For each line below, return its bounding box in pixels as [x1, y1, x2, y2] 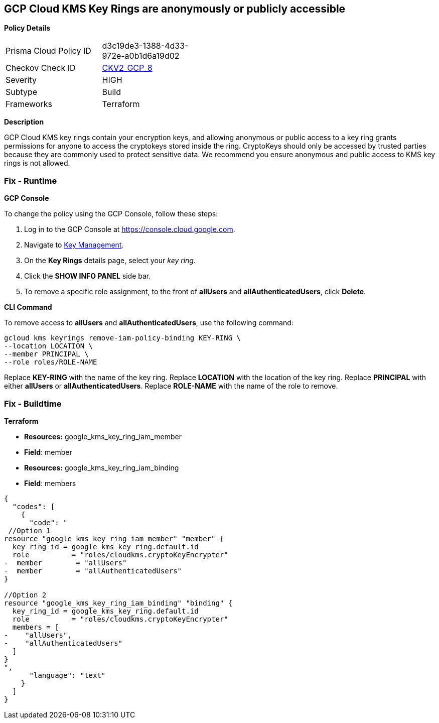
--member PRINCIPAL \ [4, 350, 89, 358]
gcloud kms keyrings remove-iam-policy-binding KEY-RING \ [4, 334, 241, 342]
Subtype [6, 87, 38, 97]
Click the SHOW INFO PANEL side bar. [24, 272, 151, 281]
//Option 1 [8, 526, 51, 535]
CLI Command [4, 303, 52, 312]
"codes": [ [12, 502, 55, 511]
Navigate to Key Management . [24, 240, 124, 250]
